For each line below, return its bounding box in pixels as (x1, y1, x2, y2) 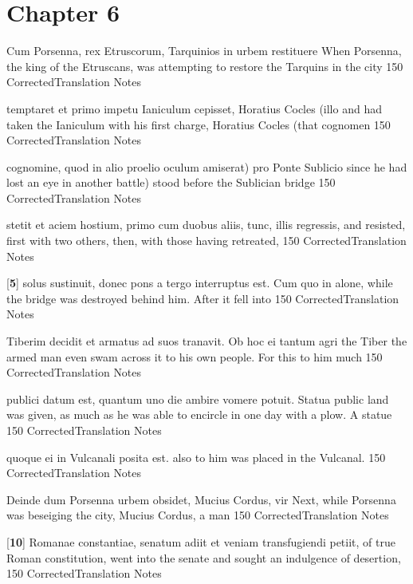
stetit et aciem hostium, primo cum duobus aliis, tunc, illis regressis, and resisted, (6, 216, 406, 233)
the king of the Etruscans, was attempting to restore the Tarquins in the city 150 (6, 57, 403, 74)
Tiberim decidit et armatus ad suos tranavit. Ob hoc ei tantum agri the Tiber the (6, 333, 407, 349)
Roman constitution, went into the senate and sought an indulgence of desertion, (6, 549, 401, 566)
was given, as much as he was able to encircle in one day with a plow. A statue (6, 406, 392, 423)
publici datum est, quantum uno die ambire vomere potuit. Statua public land (6, 390, 389, 407)
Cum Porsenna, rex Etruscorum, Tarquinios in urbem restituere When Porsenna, (6, 42, 402, 59)
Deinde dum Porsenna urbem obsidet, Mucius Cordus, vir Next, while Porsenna (6, 491, 396, 507)
